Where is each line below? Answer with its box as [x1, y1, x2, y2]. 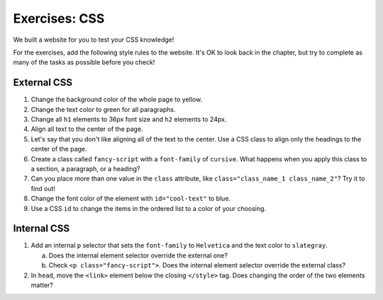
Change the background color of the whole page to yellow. [30, 96, 202, 104]
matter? [30, 281, 53, 289]
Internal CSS [13, 223, 70, 235]
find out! [30, 184, 56, 192]
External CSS [13, 76, 72, 88]
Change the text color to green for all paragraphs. [30, 105, 176, 113]
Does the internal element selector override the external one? [48, 251, 228, 260]
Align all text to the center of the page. [30, 125, 143, 134]
